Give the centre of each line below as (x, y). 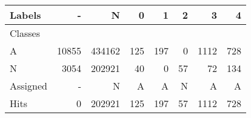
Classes (25, 33)
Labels (25, 15)
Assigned (28, 86)
